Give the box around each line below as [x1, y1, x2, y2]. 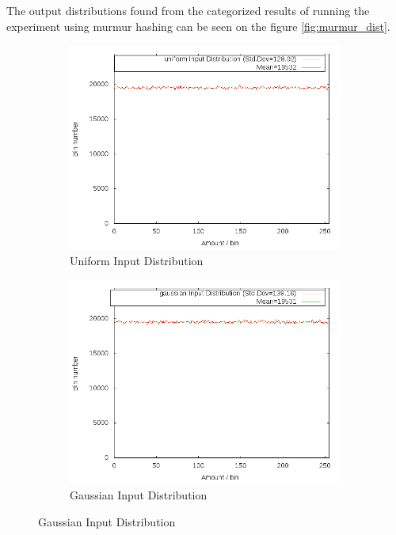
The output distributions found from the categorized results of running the [6, 2, 370, 18]
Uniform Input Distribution [70, 252, 204, 268]
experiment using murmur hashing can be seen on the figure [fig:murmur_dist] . [6, 17, 390, 34]
